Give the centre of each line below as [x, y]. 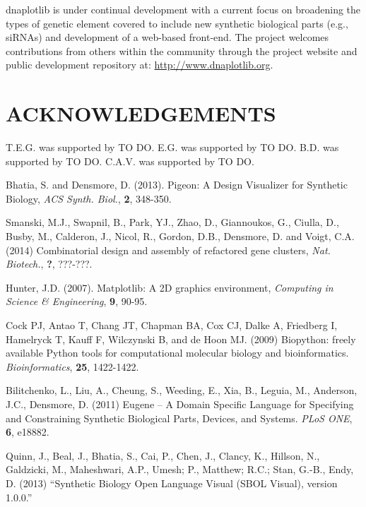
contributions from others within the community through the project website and [182, 50]
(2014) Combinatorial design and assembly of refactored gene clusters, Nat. [168, 250]
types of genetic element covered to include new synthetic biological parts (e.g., [177, 23]
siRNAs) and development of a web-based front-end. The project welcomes [167, 37]
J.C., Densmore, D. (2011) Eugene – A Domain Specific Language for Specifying [180, 404]
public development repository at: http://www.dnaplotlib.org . [140, 65]
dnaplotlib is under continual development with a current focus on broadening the [183, 9]
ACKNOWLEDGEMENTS [141, 113]
